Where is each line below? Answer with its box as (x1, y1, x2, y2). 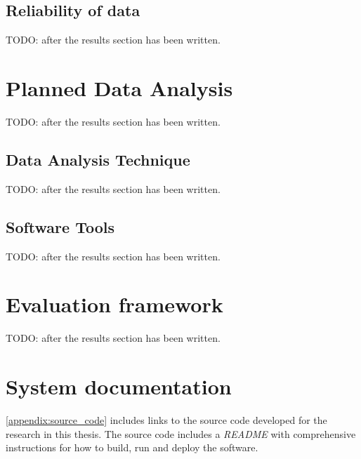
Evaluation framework (6, 290, 223, 319)
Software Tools (6, 215, 115, 237)
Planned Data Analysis (6, 73, 233, 102)
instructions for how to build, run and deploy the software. (6, 440, 258, 455)
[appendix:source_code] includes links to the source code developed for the (6, 412, 327, 427)
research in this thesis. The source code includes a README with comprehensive (6, 426, 356, 441)
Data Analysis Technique (6, 148, 190, 170)
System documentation (6, 372, 232, 401)
